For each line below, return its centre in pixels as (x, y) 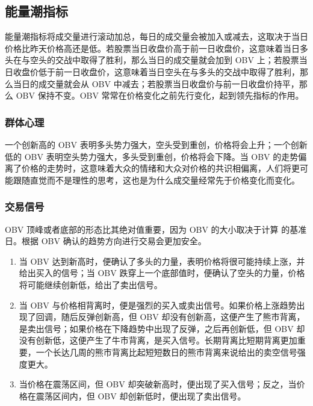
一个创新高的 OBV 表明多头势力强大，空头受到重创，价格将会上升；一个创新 (156, 144)
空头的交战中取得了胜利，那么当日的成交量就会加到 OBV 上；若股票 (164, 60)
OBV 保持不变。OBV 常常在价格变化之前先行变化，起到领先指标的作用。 (160, 95)
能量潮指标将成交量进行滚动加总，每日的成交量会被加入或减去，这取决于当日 (156, 36)
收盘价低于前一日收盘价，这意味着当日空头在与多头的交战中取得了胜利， (156, 71)
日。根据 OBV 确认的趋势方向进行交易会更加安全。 (106, 241)
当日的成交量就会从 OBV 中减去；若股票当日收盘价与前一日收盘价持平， (156, 83)
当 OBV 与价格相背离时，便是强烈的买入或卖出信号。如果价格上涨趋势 (158, 305)
